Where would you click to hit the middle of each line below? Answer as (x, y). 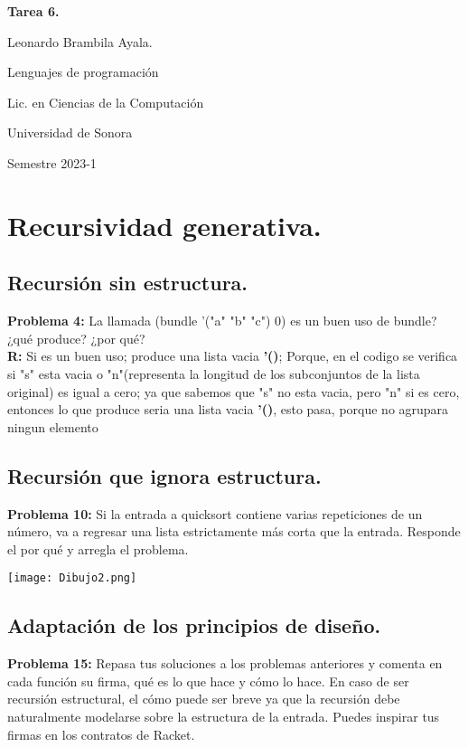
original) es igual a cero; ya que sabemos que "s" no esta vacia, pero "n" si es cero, (234, 391)
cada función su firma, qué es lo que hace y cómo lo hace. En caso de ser (208, 681)
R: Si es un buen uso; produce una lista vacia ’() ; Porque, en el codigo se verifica (233, 356)
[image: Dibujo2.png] (72, 578)
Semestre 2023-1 (52, 162)
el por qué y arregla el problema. (98, 548)
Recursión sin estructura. (128, 283)
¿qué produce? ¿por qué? (76, 338)
